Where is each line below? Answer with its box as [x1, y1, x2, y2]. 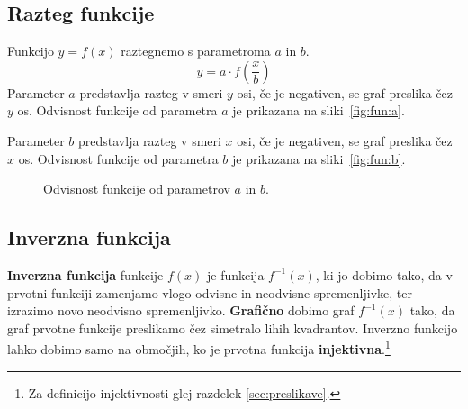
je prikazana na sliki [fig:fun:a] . [232, 101, 405, 120]
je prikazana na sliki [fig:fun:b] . [232, 149, 406, 168]
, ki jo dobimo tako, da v [315, 265, 453, 284]
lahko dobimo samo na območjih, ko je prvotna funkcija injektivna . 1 [7, 337, 391, 358]
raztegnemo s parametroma [121, 41, 271, 60]
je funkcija [206, 265, 265, 284]
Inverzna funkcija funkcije [7, 265, 164, 284]
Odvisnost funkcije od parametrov [43, 179, 230, 198]
